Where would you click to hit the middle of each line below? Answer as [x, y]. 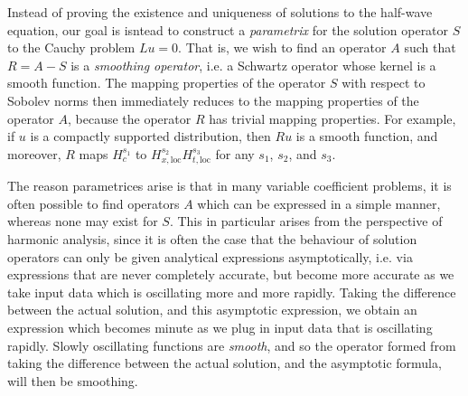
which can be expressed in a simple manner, [319, 203]
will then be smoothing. [73, 380]
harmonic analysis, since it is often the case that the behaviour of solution [212, 238]
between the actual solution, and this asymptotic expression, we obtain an [212, 310]
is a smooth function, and [367, 136]
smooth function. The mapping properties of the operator [167, 83]
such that [430, 47]
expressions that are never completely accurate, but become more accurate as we [231, 274]
